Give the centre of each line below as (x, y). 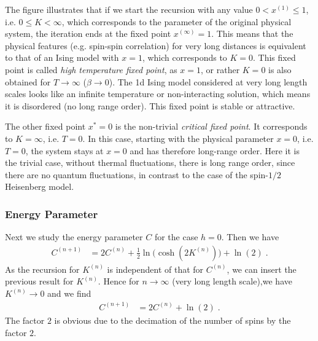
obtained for (28, 81)
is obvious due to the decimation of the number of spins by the (173, 320)
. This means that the (252, 33)
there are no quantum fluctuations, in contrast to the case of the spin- (137, 174)
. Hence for (118, 281)
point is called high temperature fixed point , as (91, 69)
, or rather (220, 69)
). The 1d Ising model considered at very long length (208, 81)
